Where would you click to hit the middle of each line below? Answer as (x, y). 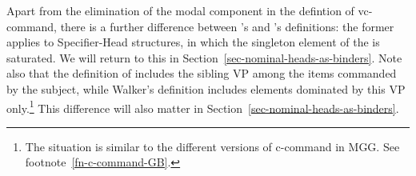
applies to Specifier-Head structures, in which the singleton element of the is (193, 42)
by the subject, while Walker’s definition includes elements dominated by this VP (206, 88)
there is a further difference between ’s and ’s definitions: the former (227, 26)
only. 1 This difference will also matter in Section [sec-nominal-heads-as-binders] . (203, 106)
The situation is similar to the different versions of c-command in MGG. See (212, 146)
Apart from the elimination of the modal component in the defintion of (180, 10)
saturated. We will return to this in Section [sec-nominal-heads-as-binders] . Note (204, 57)
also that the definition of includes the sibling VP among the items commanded (202, 73)
